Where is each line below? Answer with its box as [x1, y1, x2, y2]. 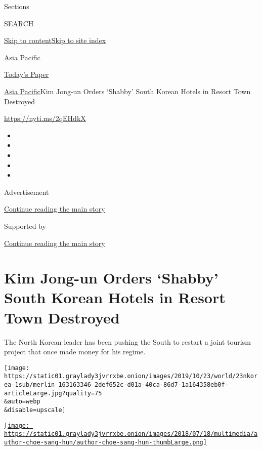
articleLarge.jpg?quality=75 [4, 389, 102, 397]
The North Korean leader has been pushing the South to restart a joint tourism [4, 336, 251, 347]
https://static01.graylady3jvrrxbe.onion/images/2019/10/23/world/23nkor [4, 373, 258, 380]
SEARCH [4, 18, 34, 28]
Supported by [4, 220, 46, 231]
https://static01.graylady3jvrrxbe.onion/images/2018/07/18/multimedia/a [4, 430, 258, 438]
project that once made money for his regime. [4, 346, 146, 357]
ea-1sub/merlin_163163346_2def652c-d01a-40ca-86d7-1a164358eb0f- [4, 381, 229, 389]
